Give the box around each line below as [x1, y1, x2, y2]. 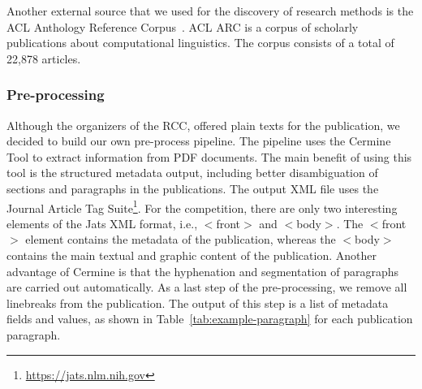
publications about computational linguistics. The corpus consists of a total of [6, 34, 394, 51]
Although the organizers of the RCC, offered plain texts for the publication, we [6, 116, 400, 133]
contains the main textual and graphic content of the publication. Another [6, 247, 377, 263]
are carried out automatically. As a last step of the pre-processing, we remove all [6, 279, 407, 296]
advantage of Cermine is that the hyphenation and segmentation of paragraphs [6, 262, 398, 279]
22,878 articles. [6, 50, 81, 67]
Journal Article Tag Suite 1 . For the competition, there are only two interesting [6, 197, 398, 216]
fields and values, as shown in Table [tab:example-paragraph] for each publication [6, 310, 413, 327]
